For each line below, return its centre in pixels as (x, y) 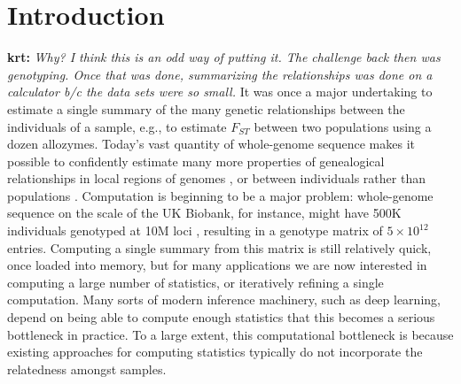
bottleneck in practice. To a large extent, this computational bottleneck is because (230, 334)
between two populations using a (343, 126)
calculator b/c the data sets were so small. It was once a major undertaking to (220, 92)
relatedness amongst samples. (87, 369)
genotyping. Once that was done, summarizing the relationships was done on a (220, 74)
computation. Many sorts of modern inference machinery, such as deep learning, (224, 300)
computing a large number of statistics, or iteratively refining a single (195, 282)
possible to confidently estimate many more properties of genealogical (196, 161)
